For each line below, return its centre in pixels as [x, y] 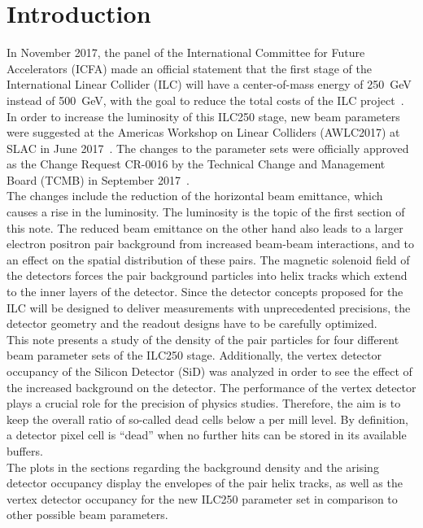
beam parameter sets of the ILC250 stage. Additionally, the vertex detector [194, 355]
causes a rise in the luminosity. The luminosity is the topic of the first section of [206, 212]
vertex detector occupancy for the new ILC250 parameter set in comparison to [202, 498]
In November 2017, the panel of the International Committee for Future [186, 52]
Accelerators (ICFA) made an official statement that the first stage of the [189, 68]
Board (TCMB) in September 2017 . [98, 179]
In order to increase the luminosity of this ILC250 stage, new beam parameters [203, 116]
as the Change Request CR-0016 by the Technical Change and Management [196, 164]
